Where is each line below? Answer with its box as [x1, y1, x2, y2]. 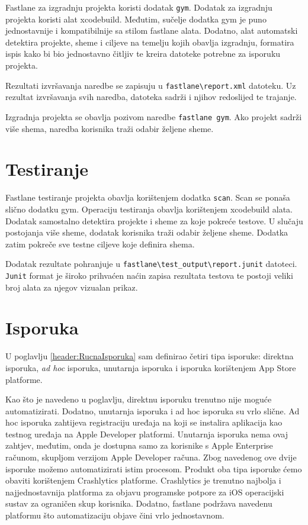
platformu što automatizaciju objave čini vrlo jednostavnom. [5, 509, 224, 521]
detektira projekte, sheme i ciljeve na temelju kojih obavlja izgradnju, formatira [5, 36, 294, 48]
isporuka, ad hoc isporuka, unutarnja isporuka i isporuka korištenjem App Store [5, 361, 296, 373]
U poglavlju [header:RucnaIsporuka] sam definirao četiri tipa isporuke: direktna [5, 350, 294, 362]
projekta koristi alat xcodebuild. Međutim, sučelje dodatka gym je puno [5, 12, 267, 25]
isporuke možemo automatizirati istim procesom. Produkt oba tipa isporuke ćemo [5, 462, 302, 475]
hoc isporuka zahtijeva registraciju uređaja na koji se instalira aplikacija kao [5, 416, 283, 429]
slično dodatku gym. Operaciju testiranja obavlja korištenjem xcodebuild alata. [5, 202, 293, 215]
